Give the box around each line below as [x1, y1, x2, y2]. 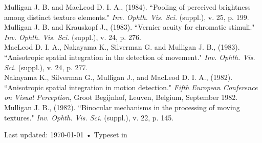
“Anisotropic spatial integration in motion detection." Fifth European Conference [4, 81, 258, 92]
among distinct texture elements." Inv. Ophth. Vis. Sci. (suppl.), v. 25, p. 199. [4, 11, 249, 22]
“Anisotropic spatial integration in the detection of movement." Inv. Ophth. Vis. [4, 51, 255, 62]
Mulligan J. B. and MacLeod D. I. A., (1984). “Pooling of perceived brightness [4, 2, 251, 12]
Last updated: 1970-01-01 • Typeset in [4, 129, 127, 140]
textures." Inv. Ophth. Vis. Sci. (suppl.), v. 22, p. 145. [4, 112, 174, 122]
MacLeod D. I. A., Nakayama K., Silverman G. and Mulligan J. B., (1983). [4, 42, 240, 52]
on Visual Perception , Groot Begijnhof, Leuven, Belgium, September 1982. [4, 92, 238, 103]
